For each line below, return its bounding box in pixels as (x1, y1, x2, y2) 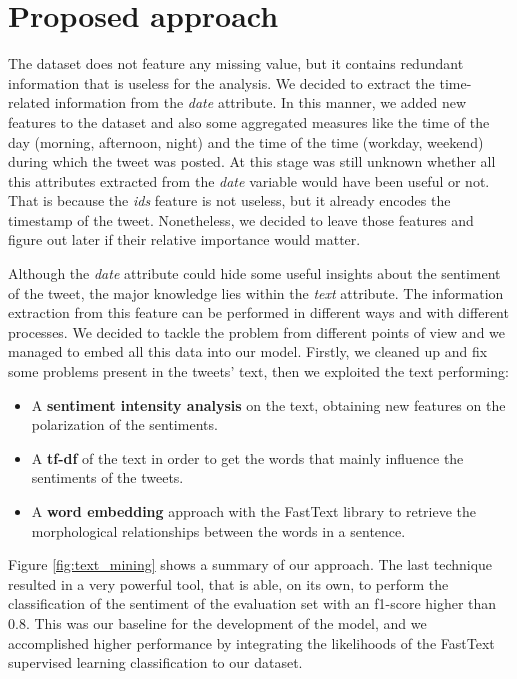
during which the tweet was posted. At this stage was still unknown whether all (8, 151, 496, 172)
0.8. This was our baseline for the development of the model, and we (8, 612, 427, 633)
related (8, 92, 51, 113)
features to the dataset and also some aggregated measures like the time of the (8, 111, 490, 132)
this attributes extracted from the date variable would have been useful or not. (8, 170, 490, 191)
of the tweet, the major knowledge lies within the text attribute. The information (8, 282, 504, 303)
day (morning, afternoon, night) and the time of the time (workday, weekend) (8, 131, 484, 152)
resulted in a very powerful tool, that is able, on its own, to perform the (8, 573, 449, 594)
